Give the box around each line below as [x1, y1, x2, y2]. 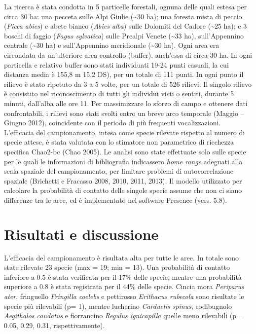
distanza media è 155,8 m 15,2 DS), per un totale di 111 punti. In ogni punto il [4, 69, 244, 79]
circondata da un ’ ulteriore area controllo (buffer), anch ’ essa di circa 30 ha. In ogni [4, 49, 252, 60]
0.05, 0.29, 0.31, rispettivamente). [4, 320, 105, 330]
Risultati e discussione [4, 223, 159, 244]
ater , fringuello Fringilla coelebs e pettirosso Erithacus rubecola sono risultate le [4, 291, 244, 301]
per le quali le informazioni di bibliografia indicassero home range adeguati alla [4, 156, 243, 166]
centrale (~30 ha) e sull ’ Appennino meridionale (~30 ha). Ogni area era [4, 40, 219, 50]
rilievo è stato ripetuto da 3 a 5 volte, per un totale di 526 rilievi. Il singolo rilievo [4, 78, 252, 89]
